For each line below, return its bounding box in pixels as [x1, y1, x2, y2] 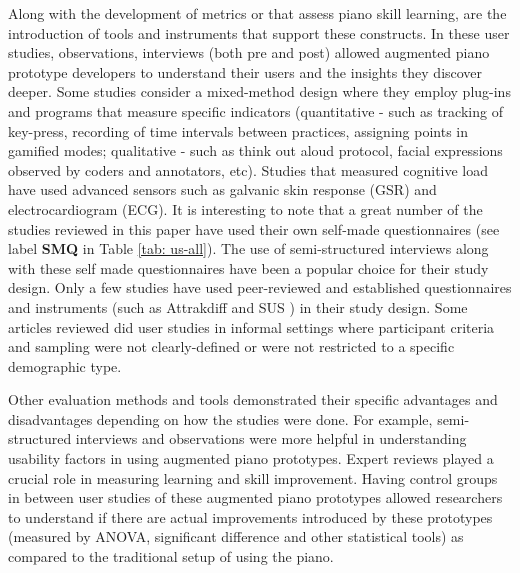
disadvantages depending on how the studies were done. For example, [8, 408, 433, 429]
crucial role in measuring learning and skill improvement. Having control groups [8, 467, 498, 488]
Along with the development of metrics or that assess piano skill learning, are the [8, 3, 507, 23]
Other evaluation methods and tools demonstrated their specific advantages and [8, 389, 498, 410]
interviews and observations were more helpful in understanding [75, 428, 467, 449]
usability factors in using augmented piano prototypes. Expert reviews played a [8, 448, 494, 469]
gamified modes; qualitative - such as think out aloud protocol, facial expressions [8, 140, 503, 161]
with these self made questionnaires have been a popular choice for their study [8, 257, 489, 278]
